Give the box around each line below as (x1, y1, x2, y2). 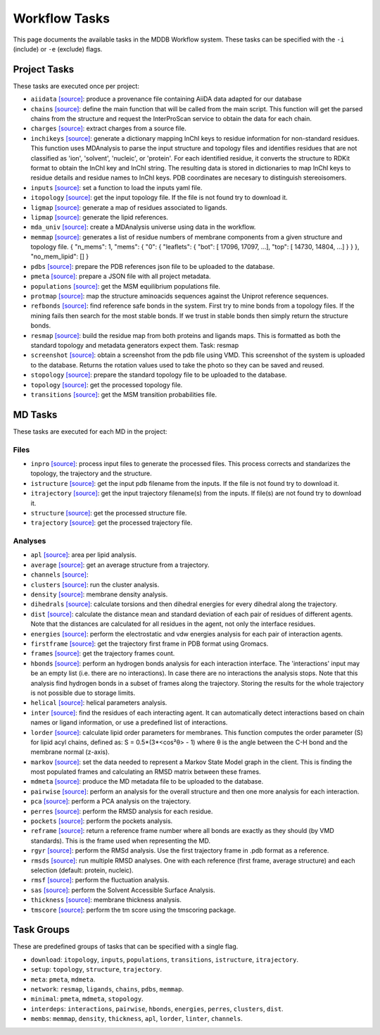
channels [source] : (30, 570, 89, 579)
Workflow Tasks (13, 11, 110, 26)
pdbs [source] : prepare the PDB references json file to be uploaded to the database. (30, 262, 275, 270)
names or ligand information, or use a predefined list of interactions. (30, 718, 228, 727)
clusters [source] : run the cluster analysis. (30, 580, 160, 589)
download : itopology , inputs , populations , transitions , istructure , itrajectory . (30, 955, 299, 964)
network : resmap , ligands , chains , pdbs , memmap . (30, 985, 184, 993)
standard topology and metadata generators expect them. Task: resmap (30, 341, 239, 349)
